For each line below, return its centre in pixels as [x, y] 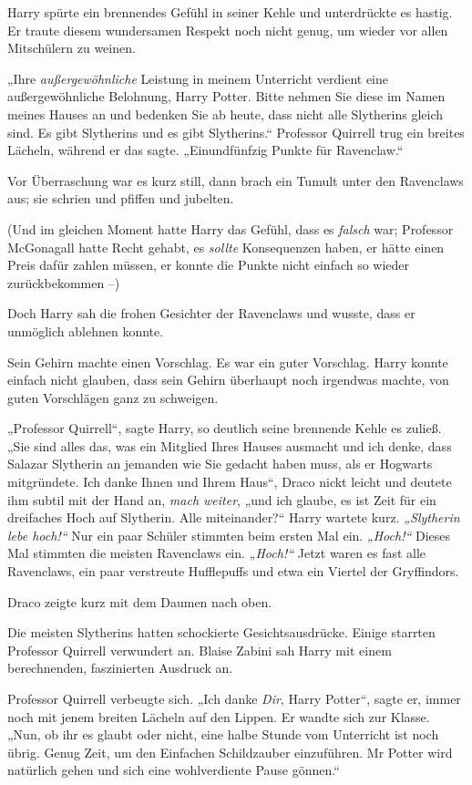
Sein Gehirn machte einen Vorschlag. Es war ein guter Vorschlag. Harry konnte [228, 362]
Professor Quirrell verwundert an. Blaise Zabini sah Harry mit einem [200, 650]
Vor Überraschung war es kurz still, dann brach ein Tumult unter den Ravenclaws [236, 180]
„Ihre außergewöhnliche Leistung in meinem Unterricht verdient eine [198, 78]
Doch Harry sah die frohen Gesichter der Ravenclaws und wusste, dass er [211, 313]
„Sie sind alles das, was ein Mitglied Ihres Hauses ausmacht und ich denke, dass [230, 445]
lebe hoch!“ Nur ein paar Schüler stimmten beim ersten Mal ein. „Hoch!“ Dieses [229, 535]
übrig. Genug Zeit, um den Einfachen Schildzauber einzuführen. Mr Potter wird [230, 752]
